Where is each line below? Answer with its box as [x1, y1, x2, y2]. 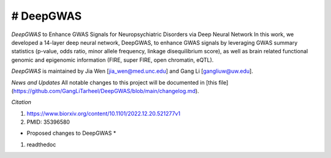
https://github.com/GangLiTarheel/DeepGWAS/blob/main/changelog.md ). [13, 87, 199, 94]
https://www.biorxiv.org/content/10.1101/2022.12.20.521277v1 [26, 110, 181, 117]
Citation [11, 99, 32, 106]
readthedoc [26, 141, 56, 148]
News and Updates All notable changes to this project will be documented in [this [11, 78, 218, 86]
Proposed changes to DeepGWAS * [26, 129, 116, 137]
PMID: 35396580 [26, 118, 70, 126]
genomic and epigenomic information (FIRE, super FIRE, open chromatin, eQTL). [11, 56, 214, 64]
